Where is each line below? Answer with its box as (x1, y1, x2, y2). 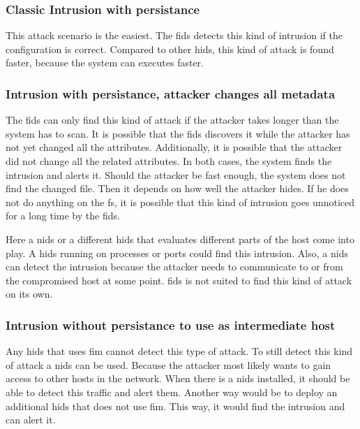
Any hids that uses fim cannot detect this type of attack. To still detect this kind (6, 344, 353, 358)
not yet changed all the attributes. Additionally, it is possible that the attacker (6, 140, 343, 154)
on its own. (6, 286, 53, 301)
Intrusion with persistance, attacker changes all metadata (6, 85, 336, 102)
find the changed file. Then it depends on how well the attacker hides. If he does (6, 181, 349, 196)
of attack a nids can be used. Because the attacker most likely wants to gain (6, 357, 331, 372)
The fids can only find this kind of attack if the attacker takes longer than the (6, 112, 339, 127)
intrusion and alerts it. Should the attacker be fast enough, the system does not (6, 167, 346, 182)
